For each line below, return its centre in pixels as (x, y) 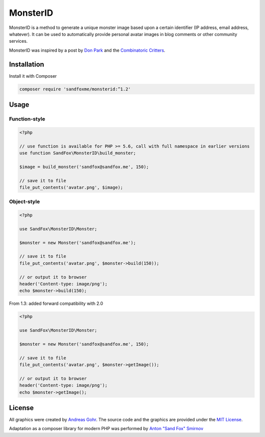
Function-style (27, 119)
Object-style (25, 202)
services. (18, 41)
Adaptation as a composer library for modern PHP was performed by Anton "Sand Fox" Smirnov (106, 429)
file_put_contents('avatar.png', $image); (71, 187)
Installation (26, 64)
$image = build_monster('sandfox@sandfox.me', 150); (84, 167)
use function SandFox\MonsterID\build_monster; (78, 153)
